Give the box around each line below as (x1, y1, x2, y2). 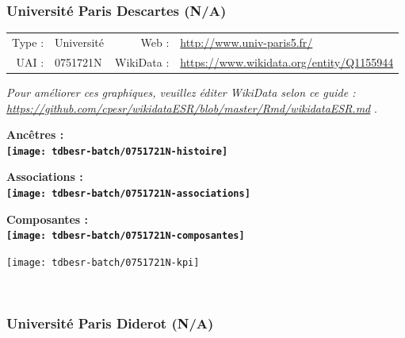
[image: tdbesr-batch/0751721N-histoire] (6, 145, 228, 157)
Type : (12, 33, 44, 50)
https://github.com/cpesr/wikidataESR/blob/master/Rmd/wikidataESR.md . (6, 99, 377, 116)
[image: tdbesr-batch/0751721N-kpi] (6, 256, 200, 268)
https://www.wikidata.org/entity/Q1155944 (180, 53, 394, 70)
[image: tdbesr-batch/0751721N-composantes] (6, 230, 245, 242)
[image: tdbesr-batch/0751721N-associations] (6, 187, 250, 199)
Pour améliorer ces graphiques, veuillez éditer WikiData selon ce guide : (6, 83, 356, 100)
